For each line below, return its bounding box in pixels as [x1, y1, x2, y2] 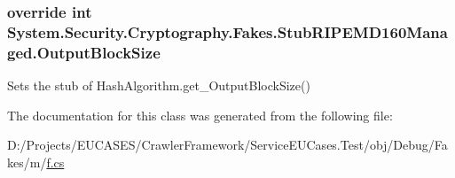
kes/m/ [7, 152, 47, 171]
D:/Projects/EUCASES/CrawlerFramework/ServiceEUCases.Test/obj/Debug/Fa [7, 135, 448, 154]
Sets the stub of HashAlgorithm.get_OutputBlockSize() [7, 76, 310, 95]
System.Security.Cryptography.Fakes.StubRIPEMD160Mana [7, 20, 448, 43]
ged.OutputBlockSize [7, 41, 161, 63]
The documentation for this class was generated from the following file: [7, 105, 393, 124]
